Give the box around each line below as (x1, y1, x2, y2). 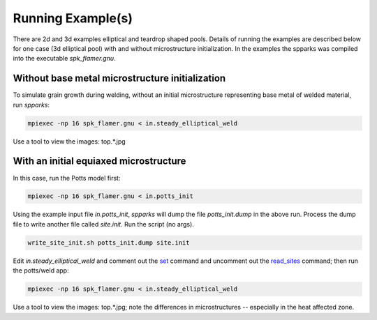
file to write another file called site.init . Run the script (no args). (13, 220, 195, 228)
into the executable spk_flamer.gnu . (13, 54, 116, 63)
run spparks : (13, 100, 50, 109)
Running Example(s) (13, 10, 133, 26)
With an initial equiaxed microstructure (13, 155, 186, 167)
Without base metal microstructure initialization (13, 73, 226, 84)
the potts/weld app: (13, 266, 69, 275)
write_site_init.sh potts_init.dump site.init (27, 238, 190, 247)
